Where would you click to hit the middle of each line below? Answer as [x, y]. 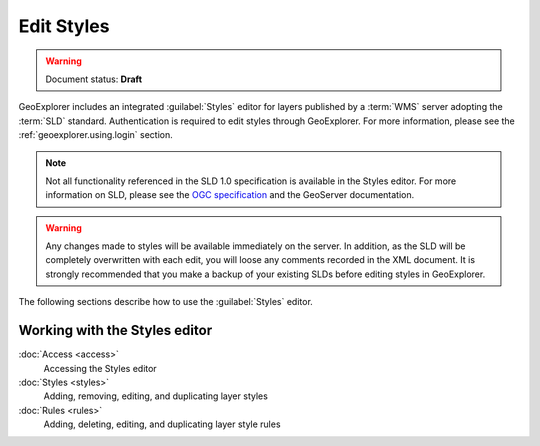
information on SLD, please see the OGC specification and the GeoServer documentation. [230, 195]
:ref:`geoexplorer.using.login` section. [96, 135]
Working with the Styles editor [115, 330]
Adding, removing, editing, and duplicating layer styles [156, 396]
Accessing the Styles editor [100, 368]
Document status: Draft [94, 79]
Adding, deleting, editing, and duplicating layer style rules [162, 424]
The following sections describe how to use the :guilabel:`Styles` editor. [166, 302]
